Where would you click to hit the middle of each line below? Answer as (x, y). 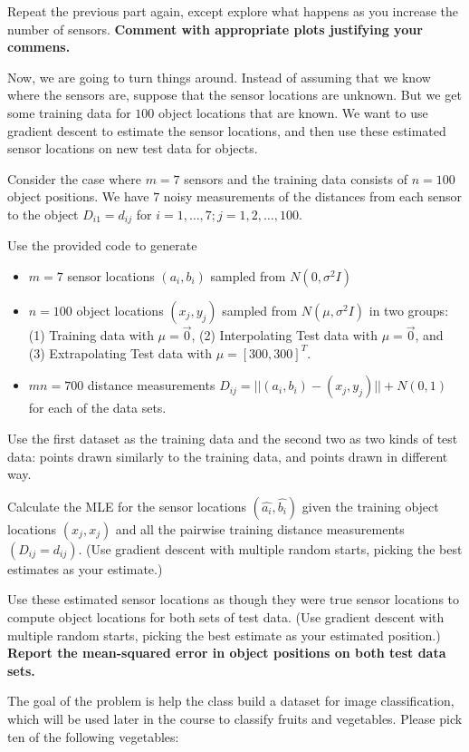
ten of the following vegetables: (93, 736)
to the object (43, 214)
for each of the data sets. (97, 408)
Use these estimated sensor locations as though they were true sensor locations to (234, 599)
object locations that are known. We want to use (293, 112)
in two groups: (409, 310)
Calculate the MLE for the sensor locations (127, 506)
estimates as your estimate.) (85, 568)
